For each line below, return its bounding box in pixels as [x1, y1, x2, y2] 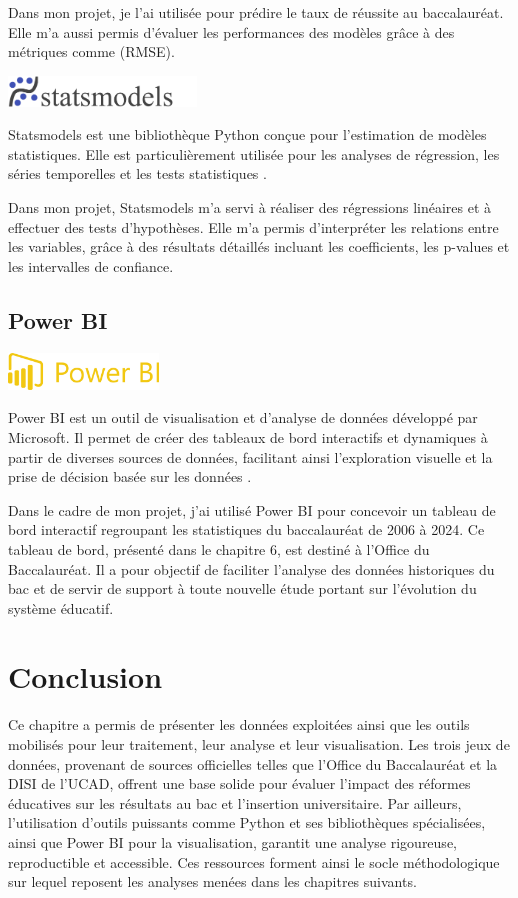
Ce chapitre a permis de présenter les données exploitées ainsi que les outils [8, 714, 470, 735]
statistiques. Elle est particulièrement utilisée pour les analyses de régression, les [8, 143, 500, 164]
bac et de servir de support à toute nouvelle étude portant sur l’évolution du [8, 578, 477, 599]
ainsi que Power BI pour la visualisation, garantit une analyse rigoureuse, [8, 831, 457, 852]
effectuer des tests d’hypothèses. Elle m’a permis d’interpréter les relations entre [8, 216, 499, 237]
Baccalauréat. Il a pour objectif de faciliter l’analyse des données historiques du [8, 558, 495, 579]
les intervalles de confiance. [8, 255, 174, 276]
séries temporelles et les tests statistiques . [8, 163, 267, 184]
